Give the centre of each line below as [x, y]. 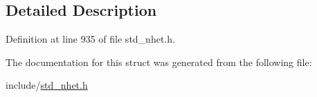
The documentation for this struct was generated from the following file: [159, 62]
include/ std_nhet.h [47, 85]
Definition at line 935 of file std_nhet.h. [90, 39]
